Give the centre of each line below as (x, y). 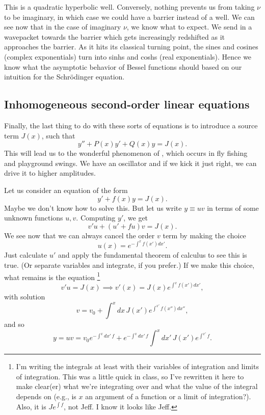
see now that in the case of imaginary (63, 27)
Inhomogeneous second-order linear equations (127, 104)
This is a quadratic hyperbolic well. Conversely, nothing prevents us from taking (129, 7)
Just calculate (26, 255)
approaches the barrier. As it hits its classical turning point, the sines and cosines (131, 47)
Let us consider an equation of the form (66, 190)
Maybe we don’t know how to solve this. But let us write (93, 207)
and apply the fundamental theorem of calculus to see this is (152, 255)
